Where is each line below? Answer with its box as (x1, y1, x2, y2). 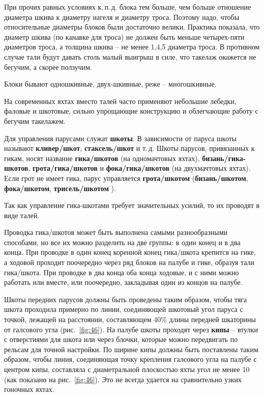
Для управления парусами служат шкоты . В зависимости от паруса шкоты (4, 133, 237, 143)
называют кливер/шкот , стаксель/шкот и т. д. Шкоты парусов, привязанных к (4, 143, 255, 153)
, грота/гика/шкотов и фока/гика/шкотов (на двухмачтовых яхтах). (28, 163, 251, 173)
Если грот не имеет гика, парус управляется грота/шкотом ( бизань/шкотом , (4, 172, 248, 183)
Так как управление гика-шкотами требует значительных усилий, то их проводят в (4, 200, 260, 210)
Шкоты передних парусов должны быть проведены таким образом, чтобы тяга (4, 294, 247, 304)
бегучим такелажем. (4, 115, 66, 126)
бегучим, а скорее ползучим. (4, 61, 92, 72)
